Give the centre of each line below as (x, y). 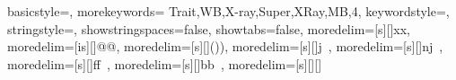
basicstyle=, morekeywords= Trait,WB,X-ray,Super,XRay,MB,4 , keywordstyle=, (228, 11)
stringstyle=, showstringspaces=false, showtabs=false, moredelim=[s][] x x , (209, 28)
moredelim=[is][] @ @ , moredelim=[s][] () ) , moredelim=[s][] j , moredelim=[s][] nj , (225, 46)
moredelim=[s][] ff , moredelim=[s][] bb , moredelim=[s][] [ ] (165, 63)
